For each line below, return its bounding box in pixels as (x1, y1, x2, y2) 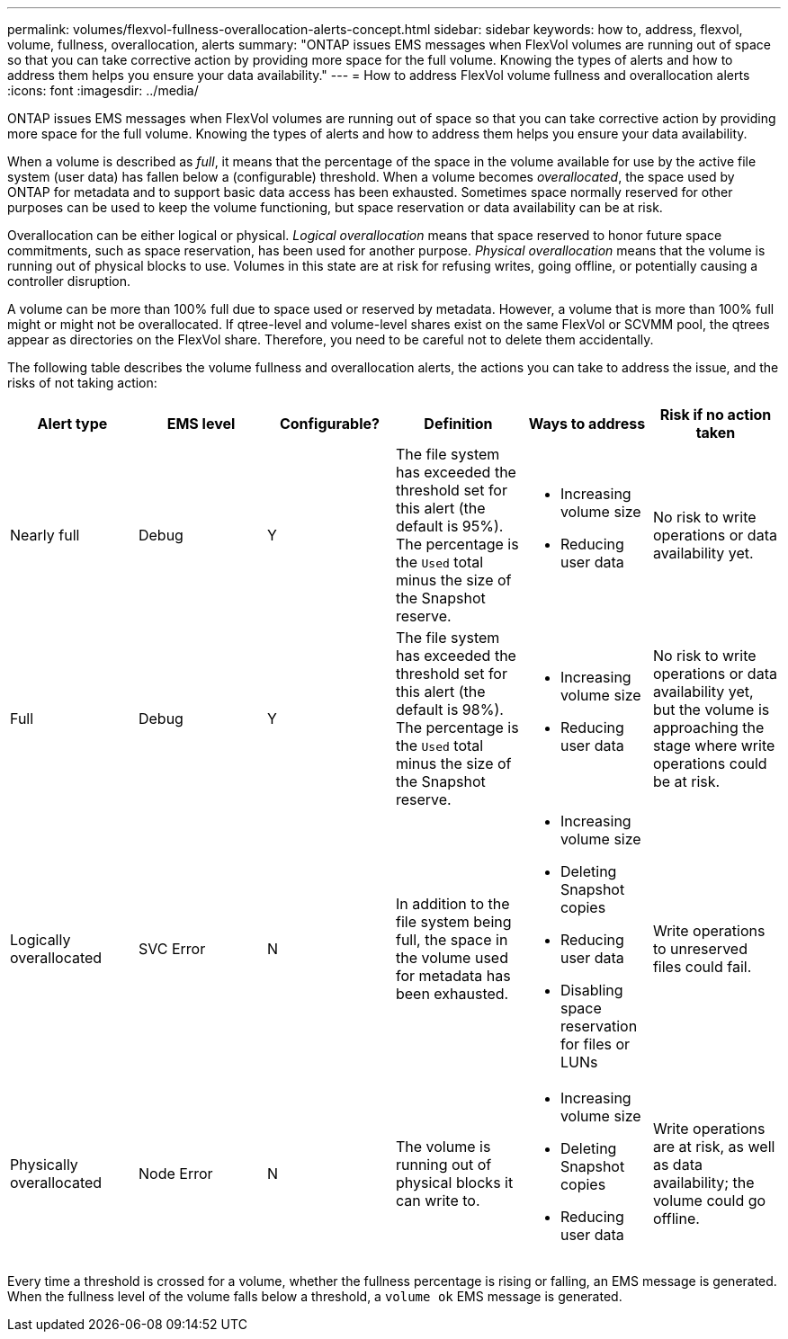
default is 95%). (395, 517, 504, 535)
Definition (424, 415, 493, 433)
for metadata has (395, 967, 511, 985)
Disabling (560, 981, 623, 999)
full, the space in (395, 931, 508, 949)
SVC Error (138, 940, 206, 958)
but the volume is (652, 701, 770, 719)
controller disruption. (7, 273, 130, 289)
